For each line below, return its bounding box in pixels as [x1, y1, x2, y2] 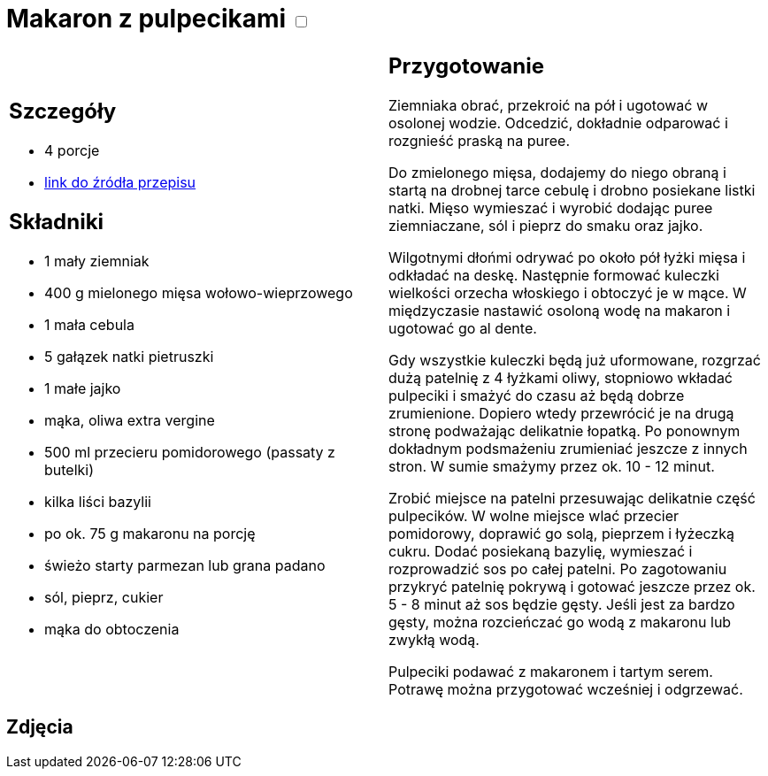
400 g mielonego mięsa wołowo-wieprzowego [44, 284, 353, 303]
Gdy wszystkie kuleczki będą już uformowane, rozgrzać [388, 350, 761, 369]
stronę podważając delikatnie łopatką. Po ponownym [388, 421, 741, 440]
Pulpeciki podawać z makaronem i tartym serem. [388, 662, 713, 680]
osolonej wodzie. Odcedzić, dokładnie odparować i [388, 113, 728, 132]
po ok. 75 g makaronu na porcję [44, 525, 256, 543]
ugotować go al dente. [388, 319, 537, 337]
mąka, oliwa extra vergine [44, 411, 215, 430]
